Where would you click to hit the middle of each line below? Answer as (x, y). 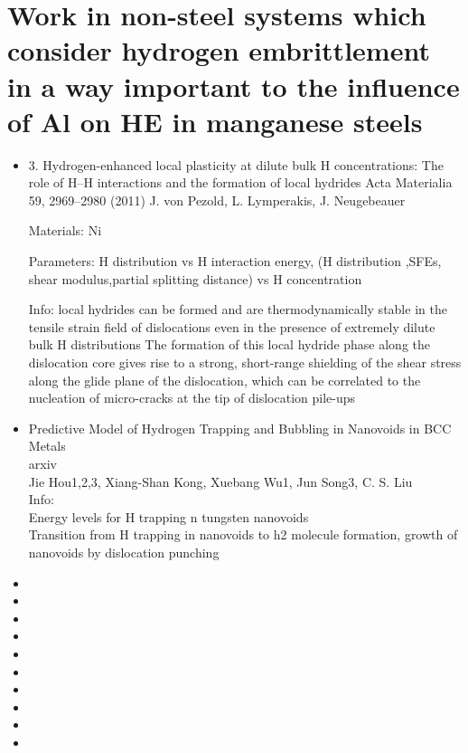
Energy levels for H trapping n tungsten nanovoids (168, 516)
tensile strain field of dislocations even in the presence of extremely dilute (232, 326)
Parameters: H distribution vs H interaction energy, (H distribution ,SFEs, (235, 261)
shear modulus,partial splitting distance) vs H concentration (195, 278)
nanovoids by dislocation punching (124, 552)
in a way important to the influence (234, 86)
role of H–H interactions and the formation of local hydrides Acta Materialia (240, 182)
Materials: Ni (65, 230)
